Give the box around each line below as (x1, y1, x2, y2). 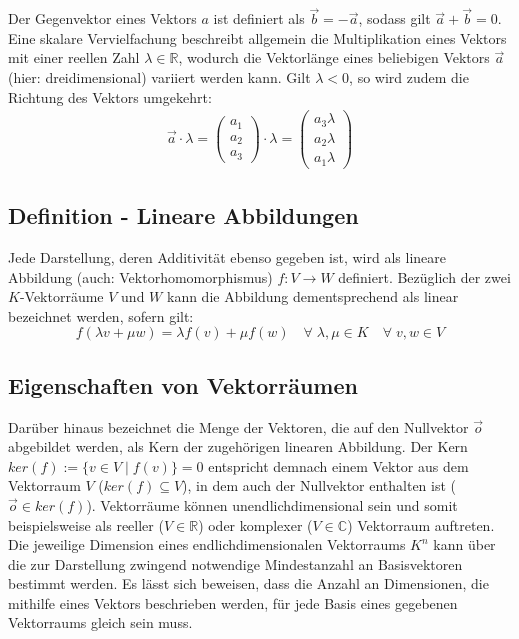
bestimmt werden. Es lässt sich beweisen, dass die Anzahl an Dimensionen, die (8, 573, 489, 594)
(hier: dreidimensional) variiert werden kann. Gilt (8, 67, 311, 87)
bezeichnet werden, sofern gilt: (8, 305, 194, 326)
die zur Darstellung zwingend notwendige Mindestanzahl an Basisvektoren (8, 553, 463, 574)
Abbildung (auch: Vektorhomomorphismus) (8, 266, 273, 287)
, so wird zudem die (349, 67, 469, 87)
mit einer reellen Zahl (8, 47, 140, 68)
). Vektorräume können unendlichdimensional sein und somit (86, 494, 458, 515)
